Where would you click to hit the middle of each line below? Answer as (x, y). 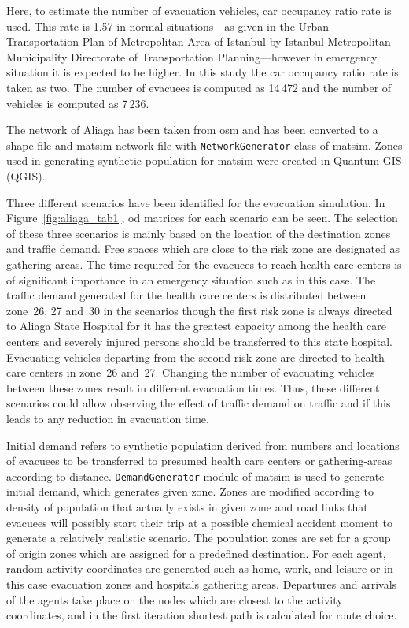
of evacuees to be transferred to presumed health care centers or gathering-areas (199, 461)
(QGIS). (26, 176)
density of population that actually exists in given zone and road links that (187, 506)
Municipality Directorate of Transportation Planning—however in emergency (192, 56)
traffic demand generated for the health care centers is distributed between (186, 295)
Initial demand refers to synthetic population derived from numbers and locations (203, 445)
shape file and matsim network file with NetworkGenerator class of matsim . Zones (204, 145)
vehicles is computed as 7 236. (78, 103)
